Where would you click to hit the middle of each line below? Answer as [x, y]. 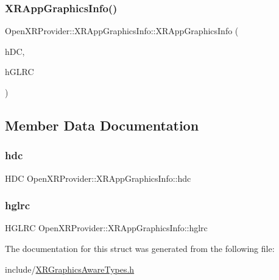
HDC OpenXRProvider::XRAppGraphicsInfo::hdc [98, 178]
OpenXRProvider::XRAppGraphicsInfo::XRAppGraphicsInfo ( [122, 31]
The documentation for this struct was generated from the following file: [140, 248]
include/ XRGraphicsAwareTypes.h [70, 269]
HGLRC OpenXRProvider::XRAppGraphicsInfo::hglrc [106, 228]
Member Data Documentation [102, 125]
